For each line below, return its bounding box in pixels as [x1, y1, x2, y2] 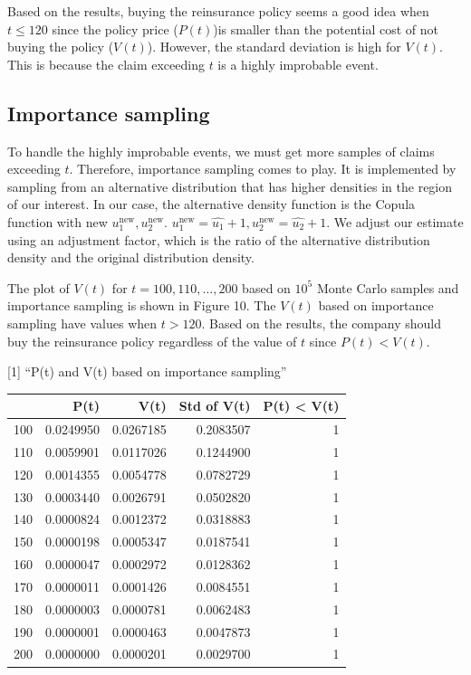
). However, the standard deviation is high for [147, 37, 401, 56]
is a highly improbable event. [217, 54, 379, 73]
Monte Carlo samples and [316, 278, 459, 297]
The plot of [7, 278, 70, 297]
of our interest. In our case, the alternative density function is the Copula [7, 195, 416, 214]
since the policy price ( [52, 19, 178, 38]
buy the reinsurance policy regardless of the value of [7, 331, 297, 350]
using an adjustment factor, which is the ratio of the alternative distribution [7, 230, 430, 249]
